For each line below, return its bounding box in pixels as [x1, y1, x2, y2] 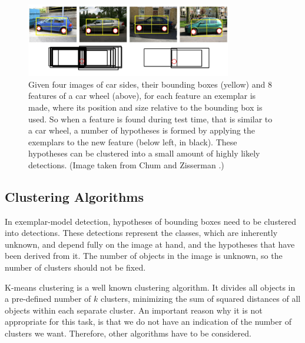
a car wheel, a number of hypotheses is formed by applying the [28, 124, 255, 136]
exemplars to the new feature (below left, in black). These [28, 135, 237, 148]
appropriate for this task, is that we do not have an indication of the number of [5, 315, 291, 328]
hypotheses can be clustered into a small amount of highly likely [28, 147, 260, 159]
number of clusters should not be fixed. [5, 261, 146, 274]
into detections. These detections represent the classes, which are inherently [5, 227, 278, 239]
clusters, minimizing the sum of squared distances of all [100, 292, 301, 305]
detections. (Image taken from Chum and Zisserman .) [28, 158, 224, 171]
